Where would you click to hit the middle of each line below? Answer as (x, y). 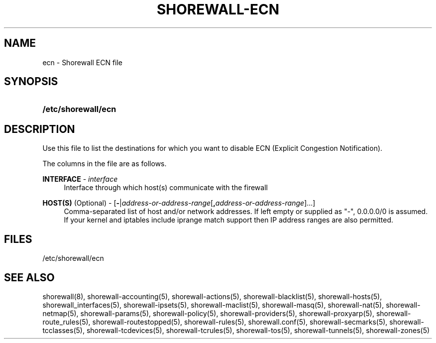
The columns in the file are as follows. (105, 164)
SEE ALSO (29, 277)
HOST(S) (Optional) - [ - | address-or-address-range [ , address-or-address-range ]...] (179, 203)
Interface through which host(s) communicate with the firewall (166, 188)
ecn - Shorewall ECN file (83, 62)
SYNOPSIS (31, 82)
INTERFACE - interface (80, 179)
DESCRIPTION (40, 129)
